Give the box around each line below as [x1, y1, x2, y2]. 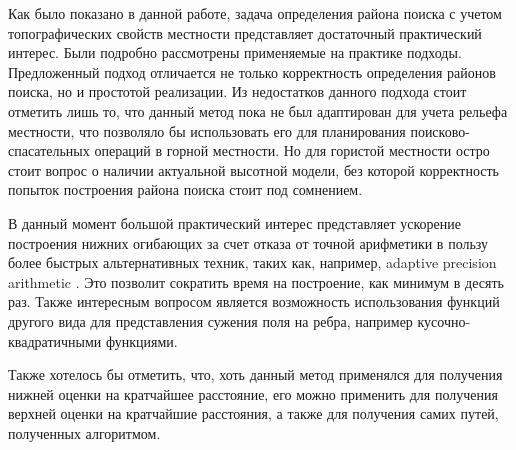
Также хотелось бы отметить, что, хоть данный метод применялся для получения [8, 364, 503, 385]
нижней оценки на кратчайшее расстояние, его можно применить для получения [8, 383, 498, 404]
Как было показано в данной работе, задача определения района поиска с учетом [8, 3, 502, 23]
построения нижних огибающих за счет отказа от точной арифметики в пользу [8, 232, 489, 253]
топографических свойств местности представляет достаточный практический [8, 22, 482, 43]
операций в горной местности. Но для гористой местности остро [94, 140, 490, 161]
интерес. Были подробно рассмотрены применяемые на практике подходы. [8, 42, 462, 63]
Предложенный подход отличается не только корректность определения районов [8, 61, 496, 82]
